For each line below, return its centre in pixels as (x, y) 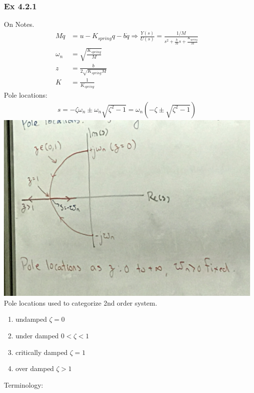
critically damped (42, 352)
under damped (37, 335)
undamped (31, 319)
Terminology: (24, 384)
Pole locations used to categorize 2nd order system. (81, 302)
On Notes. (19, 24)
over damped (35, 368)
